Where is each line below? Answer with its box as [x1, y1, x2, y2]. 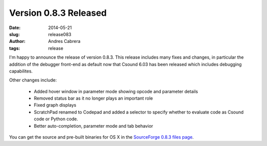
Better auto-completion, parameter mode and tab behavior [34, 123, 153, 129]
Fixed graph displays [34, 102, 77, 108]
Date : [9, 25, 21, 31]
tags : [9, 45, 20, 51]
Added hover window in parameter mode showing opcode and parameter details [34, 88, 198, 94]
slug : [9, 31, 20, 37]
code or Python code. [34, 116, 79, 122]
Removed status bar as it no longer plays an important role [34, 95, 153, 101]
